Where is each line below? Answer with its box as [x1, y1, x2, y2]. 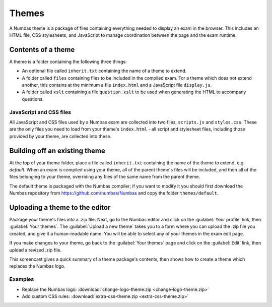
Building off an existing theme [9, 146, 105, 155]
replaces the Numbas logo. [9, 263, 65, 269]
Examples [9, 276, 34, 283]
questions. [22, 96, 44, 102]
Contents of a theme [9, 45, 75, 54]
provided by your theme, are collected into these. [9, 133, 112, 139]
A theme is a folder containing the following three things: [9, 58, 127, 65]
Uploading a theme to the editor [9, 203, 111, 212]
